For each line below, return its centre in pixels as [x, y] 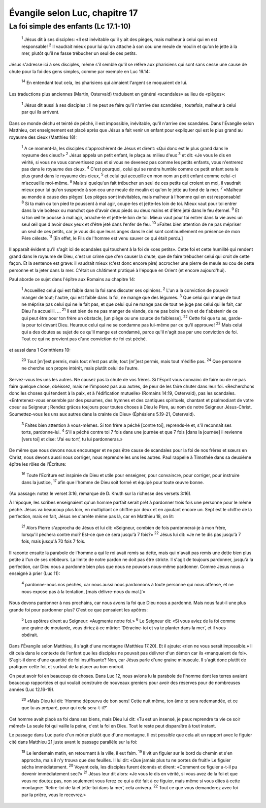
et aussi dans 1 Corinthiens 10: [40, 350]
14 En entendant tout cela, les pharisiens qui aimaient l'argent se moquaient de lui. [104, 82]
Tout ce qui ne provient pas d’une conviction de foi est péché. [84, 339]
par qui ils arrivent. [40, 112]
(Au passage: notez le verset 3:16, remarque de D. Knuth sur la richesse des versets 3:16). [100, 493]
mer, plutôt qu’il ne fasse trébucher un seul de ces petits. [79, 53]
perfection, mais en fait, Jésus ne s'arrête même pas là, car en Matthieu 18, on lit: [92, 517]
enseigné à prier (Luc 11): [34, 573]
